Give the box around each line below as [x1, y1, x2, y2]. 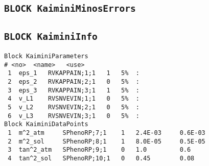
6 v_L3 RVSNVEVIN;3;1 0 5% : [8, 112, 140, 120]
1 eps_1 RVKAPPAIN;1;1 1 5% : [8, 69, 140, 77]
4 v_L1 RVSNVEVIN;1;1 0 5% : [8, 95, 140, 103]
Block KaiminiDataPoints [4, 121, 88, 128]
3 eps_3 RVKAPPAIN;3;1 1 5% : [8, 86, 140, 94]
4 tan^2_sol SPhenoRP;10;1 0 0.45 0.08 [8, 155, 195, 162]
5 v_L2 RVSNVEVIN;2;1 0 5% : [8, 104, 140, 111]
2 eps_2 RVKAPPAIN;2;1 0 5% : [8, 78, 140, 86]
